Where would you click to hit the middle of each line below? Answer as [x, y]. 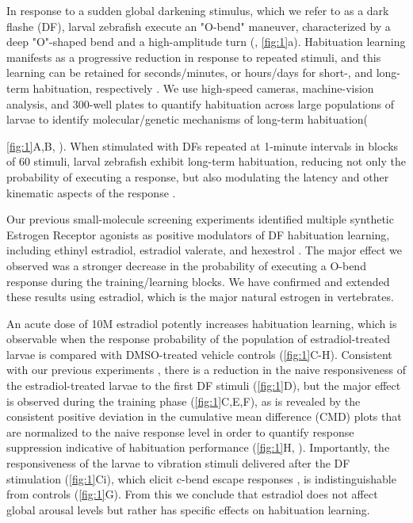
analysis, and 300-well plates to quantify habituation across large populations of [201, 103]
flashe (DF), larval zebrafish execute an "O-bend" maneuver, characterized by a [199, 26]
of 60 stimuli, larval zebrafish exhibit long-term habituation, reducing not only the [206, 161]
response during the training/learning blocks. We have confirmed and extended [198, 281]
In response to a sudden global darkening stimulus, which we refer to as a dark [198, 10]
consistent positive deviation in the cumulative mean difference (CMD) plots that [204, 416]
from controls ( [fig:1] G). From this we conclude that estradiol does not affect [192, 494]
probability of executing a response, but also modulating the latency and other [198, 176]
